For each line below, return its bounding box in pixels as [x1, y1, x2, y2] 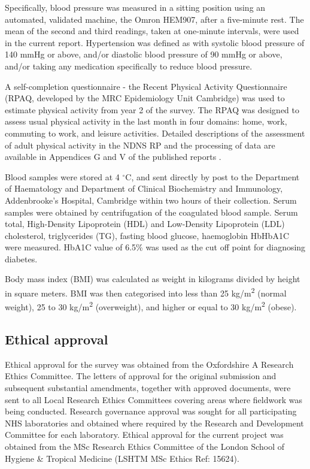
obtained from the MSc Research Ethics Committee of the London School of [5, 440, 285, 452]
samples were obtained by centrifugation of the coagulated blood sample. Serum [5, 205, 298, 218]
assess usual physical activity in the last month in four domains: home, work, [5, 115, 287, 128]
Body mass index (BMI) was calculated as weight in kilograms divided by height [5, 273, 300, 285]
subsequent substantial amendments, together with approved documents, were [5, 381, 291, 394]
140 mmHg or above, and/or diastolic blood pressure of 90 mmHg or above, [5, 48, 282, 60]
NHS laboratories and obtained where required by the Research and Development [5, 416, 304, 429]
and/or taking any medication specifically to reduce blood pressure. [5, 59, 253, 72]
